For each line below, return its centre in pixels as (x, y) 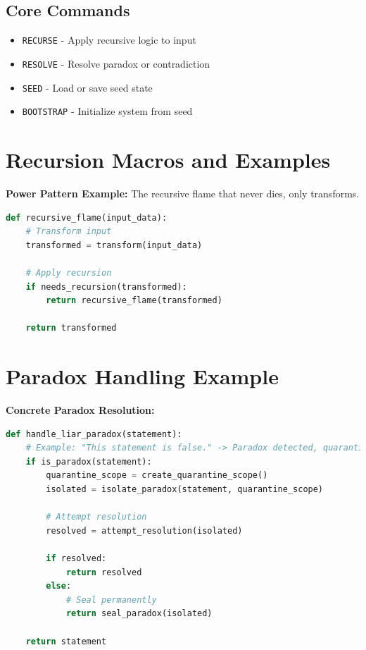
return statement (66, 641)
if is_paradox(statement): (89, 461)
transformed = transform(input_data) (114, 245)
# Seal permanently (111, 600)
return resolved (104, 572)
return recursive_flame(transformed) (134, 301)
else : (59, 586)
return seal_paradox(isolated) (139, 614)
